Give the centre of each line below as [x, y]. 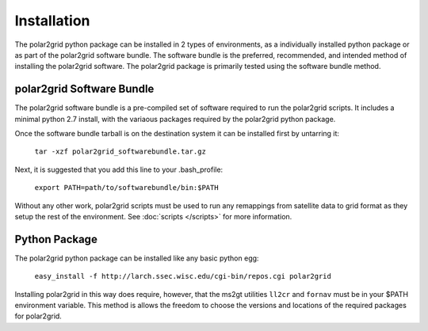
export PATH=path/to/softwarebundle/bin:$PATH [126, 188]
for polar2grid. [38, 316]
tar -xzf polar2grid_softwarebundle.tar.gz [120, 152]
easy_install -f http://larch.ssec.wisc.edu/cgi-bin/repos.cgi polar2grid [183, 276]
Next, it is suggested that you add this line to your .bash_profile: [119, 169]
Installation [52, 21]
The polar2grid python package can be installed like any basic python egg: [137, 258]
